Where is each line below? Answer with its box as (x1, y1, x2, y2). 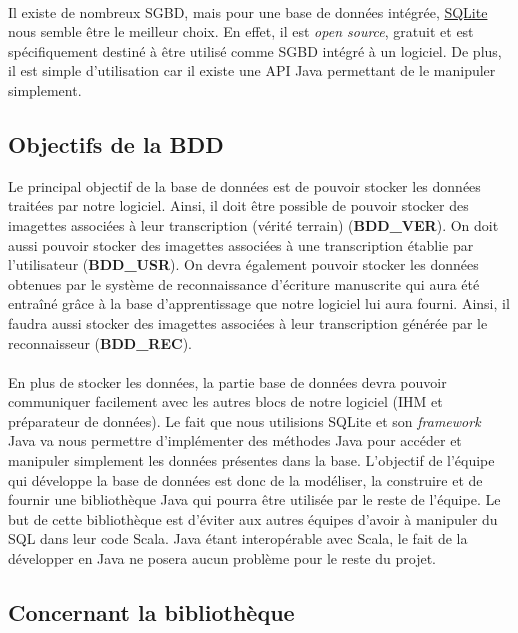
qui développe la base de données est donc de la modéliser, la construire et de (8, 469, 483, 490)
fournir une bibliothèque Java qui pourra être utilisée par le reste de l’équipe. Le (8, 489, 501, 510)
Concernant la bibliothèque (8, 597, 295, 628)
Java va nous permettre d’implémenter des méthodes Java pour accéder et (8, 430, 462, 451)
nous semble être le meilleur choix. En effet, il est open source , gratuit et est (8, 21, 474, 42)
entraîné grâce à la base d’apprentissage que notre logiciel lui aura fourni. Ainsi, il (8, 293, 510, 314)
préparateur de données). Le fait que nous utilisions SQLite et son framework (8, 410, 481, 431)
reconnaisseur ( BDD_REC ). (8, 332, 192, 353)
